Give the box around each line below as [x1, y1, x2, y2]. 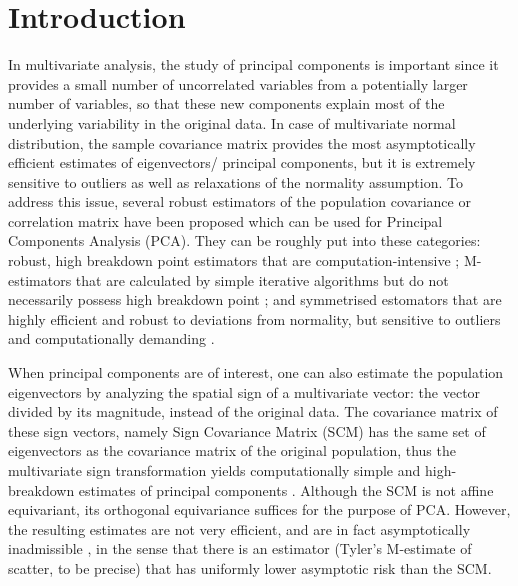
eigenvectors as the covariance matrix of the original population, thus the [8, 440, 456, 461]
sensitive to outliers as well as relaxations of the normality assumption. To [8, 171, 463, 192]
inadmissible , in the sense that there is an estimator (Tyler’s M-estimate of [8, 538, 472, 559]
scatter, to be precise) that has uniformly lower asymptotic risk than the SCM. [8, 557, 492, 578]
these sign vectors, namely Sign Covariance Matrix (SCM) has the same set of [8, 420, 486, 441]
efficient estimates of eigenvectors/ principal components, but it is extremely [8, 152, 476, 173]
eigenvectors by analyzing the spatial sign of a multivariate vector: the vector [8, 381, 481, 402]
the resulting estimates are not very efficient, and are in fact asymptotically [8, 518, 471, 539]
